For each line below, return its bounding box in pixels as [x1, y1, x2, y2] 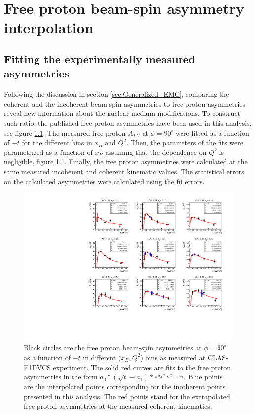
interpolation [4, 17, 94, 38]
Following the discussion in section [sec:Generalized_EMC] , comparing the [4, 89, 229, 99]
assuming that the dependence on [105, 147, 207, 157]
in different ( [83, 352, 121, 362]
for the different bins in [22, 137, 92, 148]
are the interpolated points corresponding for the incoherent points [24, 381, 226, 392]
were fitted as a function [176, 127, 249, 138]
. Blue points [184, 372, 223, 382]
